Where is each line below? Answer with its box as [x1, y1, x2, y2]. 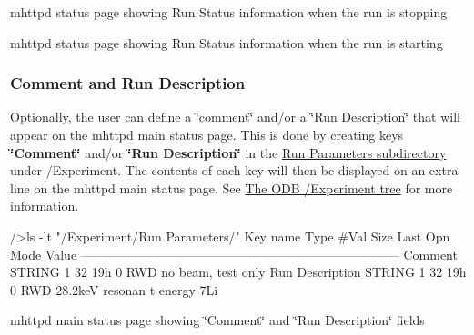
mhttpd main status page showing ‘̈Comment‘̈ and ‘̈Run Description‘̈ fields [10, 310, 425, 330]
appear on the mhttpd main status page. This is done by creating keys [10, 125, 404, 143]
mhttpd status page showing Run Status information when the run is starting [10, 33, 443, 52]
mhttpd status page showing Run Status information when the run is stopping [10, 3, 448, 21]
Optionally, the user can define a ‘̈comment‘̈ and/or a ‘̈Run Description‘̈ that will [10, 107, 460, 126]
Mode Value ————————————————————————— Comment [10, 244, 458, 263]
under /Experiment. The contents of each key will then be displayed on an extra [10, 161, 459, 180]
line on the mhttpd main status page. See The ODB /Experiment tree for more [10, 178, 453, 197]
